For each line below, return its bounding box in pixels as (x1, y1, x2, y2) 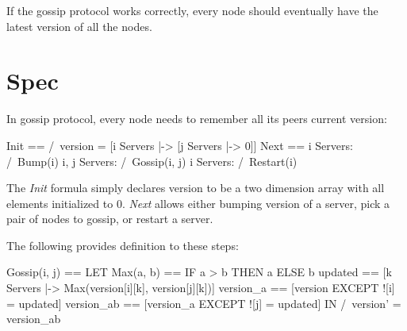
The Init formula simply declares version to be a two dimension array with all (6, 179, 385, 196)
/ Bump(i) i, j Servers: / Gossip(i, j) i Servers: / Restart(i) (6, 152, 298, 169)
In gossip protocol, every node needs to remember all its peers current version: (6, 110, 387, 127)
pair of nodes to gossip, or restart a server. (6, 210, 213, 227)
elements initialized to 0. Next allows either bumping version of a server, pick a (6, 194, 390, 211)
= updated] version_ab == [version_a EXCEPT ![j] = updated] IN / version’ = (6, 294, 401, 311)
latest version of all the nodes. (6, 17, 152, 34)
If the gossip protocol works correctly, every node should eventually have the (6, 2, 378, 18)
